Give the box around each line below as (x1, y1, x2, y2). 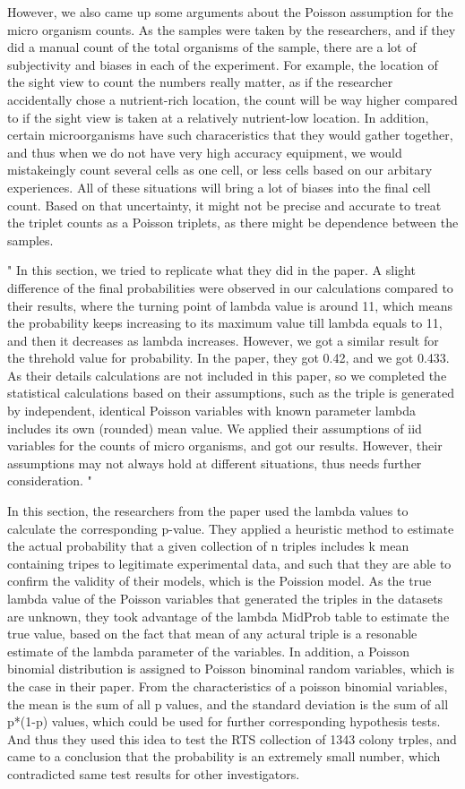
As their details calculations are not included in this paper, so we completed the (7, 365, 447, 384)
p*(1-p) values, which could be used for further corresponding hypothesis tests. (7, 712, 441, 731)
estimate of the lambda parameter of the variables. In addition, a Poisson (7, 641, 410, 660)
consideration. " (7, 471, 92, 490)
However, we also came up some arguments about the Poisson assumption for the (7, 3, 453, 21)
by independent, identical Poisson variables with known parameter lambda (7, 401, 416, 420)
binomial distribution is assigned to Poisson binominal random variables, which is (7, 659, 455, 678)
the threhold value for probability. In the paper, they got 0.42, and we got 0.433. (7, 348, 450, 367)
